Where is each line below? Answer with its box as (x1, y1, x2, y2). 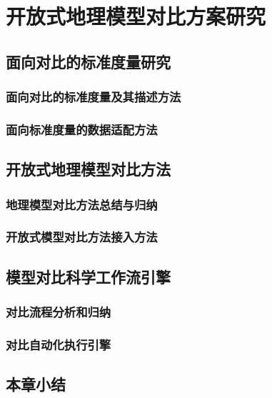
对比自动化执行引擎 (6, 335, 111, 353)
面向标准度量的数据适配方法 (6, 120, 158, 138)
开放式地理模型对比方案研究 (6, 1, 266, 31)
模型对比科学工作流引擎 (6, 265, 171, 287)
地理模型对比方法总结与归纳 (6, 195, 158, 213)
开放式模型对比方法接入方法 (6, 228, 158, 246)
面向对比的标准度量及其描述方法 (6, 88, 181, 106)
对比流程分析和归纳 (6, 303, 111, 321)
